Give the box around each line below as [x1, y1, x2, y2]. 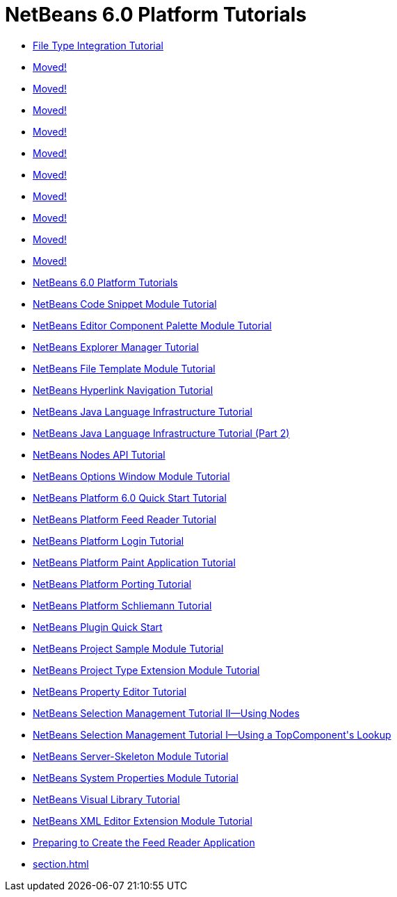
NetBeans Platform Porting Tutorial [33, 577, 192, 590]
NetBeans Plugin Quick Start [33, 620, 163, 633]
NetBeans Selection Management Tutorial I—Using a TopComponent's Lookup [33, 728, 391, 741]
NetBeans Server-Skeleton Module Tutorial [33, 750, 229, 762]
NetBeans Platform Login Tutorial [33, 534, 184, 547]
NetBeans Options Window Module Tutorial [33, 470, 230, 482]
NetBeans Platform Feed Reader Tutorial [33, 513, 217, 525]
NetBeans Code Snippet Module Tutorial [33, 297, 217, 310]
